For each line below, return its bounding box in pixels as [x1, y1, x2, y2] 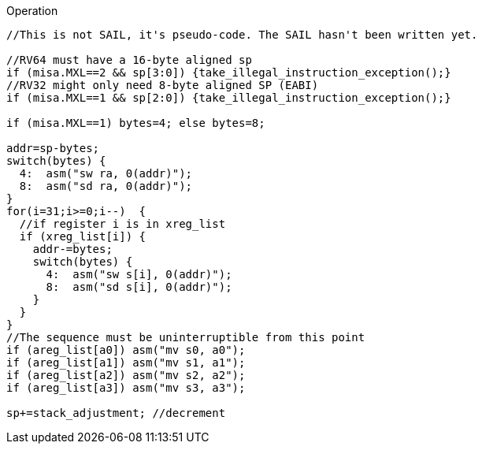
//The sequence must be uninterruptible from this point [6, 331, 365, 344]
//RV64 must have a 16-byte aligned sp [6, 54, 252, 66]
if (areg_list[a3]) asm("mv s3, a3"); [6, 381, 246, 394]
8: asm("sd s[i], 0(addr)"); [46, 281, 232, 293]
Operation [6, 4, 58, 17]
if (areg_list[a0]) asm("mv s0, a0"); [6, 344, 246, 356]
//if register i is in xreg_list [19, 218, 226, 230]
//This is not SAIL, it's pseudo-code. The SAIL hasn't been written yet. [6, 28, 478, 41]
